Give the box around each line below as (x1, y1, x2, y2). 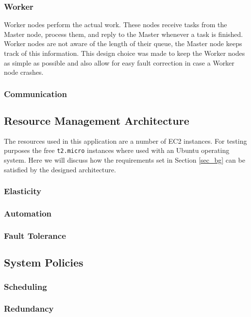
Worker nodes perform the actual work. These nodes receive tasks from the (4, 19, 227, 30)
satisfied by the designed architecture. (4, 164, 116, 174)
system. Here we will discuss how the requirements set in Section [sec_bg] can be (4, 155, 245, 165)
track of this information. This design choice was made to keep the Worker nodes (4, 48, 245, 58)
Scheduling (4, 280, 47, 292)
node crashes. (4, 67, 44, 77)
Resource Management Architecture (4, 113, 189, 128)
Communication (4, 87, 67, 100)
